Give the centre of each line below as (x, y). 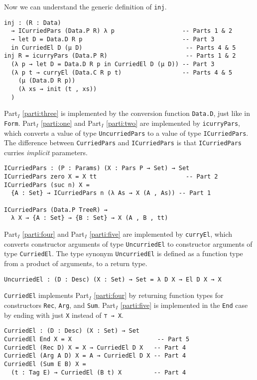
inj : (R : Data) (33, 23)
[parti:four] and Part (53, 234)
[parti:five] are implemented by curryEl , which (161, 234)
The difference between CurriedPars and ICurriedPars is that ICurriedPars (123, 142)
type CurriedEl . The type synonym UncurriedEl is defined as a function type (124, 253)
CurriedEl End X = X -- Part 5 (97, 339)
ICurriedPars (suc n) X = (47, 185)
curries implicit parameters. (46, 152)
